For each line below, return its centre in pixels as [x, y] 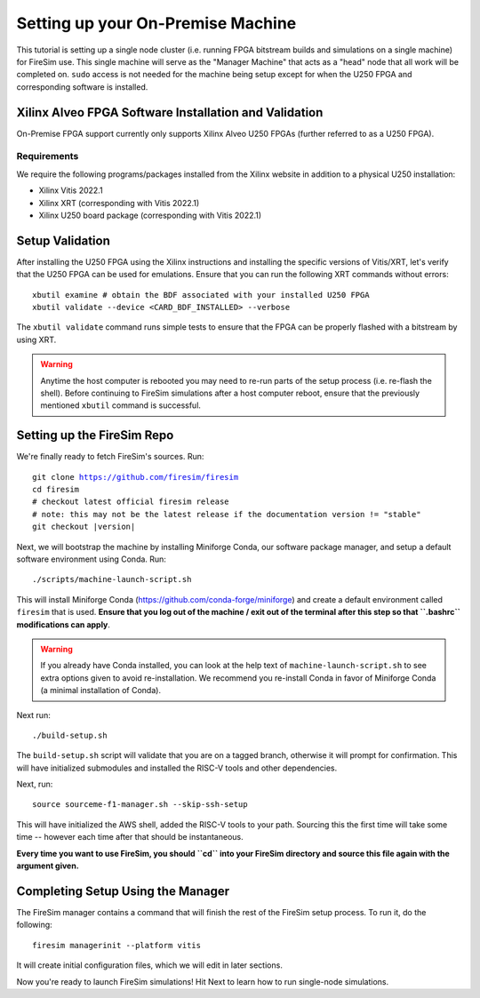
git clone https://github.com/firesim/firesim [136, 477]
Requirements [48, 156]
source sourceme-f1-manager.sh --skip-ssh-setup [140, 805]
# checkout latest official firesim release [131, 502]
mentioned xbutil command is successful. [121, 405]
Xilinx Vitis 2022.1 [71, 190]
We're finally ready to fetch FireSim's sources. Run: [110, 457]
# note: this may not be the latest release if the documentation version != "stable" [227, 514]
